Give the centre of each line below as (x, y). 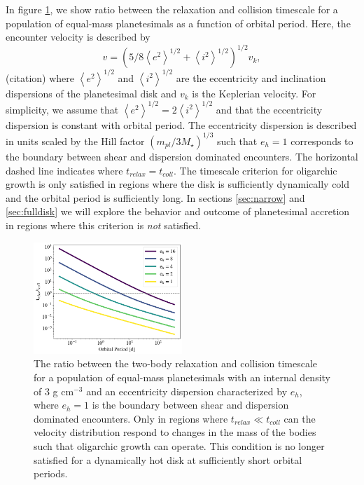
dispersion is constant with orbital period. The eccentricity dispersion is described (181, 124)
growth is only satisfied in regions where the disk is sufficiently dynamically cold (178, 184)
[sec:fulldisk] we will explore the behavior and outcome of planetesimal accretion (178, 211)
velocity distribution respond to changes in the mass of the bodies (175, 432)
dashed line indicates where (64, 170)
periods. (51, 473)
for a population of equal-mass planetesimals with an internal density (182, 377)
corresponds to (322, 141)
